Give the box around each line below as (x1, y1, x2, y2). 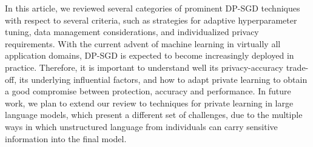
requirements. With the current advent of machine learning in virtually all (5, 37, 281, 50)
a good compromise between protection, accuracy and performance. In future (5, 85, 291, 97)
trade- (286, 60, 309, 73)
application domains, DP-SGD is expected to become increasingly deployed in (5, 49, 294, 62)
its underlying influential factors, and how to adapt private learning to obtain (19, 73, 308, 85)
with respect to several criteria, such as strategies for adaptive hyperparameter (5, 13, 297, 26)
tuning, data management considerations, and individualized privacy (5, 25, 259, 38)
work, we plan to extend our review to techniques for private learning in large (5, 96, 294, 109)
